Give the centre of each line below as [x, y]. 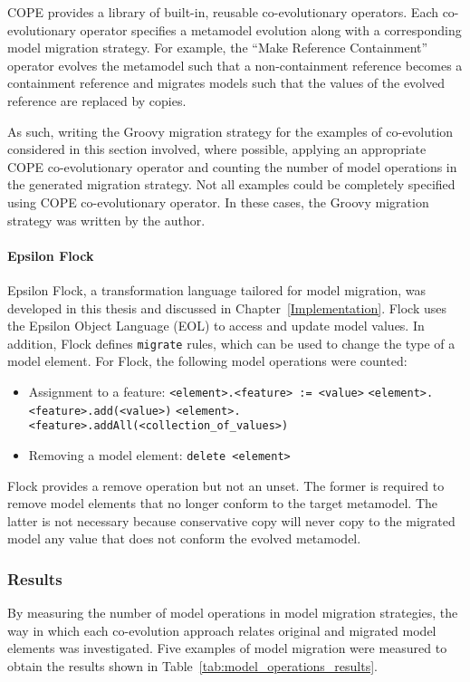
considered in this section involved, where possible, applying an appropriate [217, 149]
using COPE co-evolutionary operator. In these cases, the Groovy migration [218, 202]
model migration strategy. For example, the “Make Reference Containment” [218, 48]
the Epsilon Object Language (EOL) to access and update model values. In [216, 326]
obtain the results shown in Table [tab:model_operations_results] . [192, 665]
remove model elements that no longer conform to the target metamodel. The [223, 503]
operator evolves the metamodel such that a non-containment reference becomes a [235, 65]
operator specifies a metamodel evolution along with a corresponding [271, 29]
